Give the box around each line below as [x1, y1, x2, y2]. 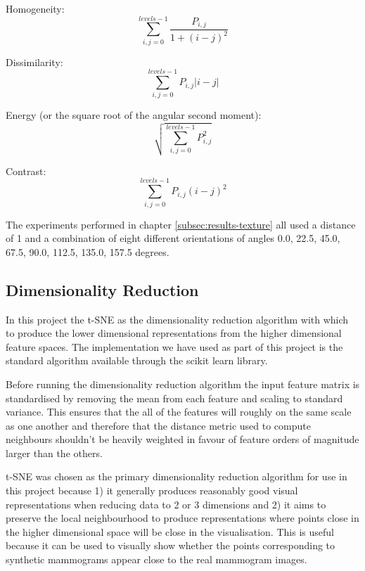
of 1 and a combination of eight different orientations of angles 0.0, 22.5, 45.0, [6, 231, 340, 245]
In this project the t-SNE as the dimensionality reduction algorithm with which [6, 312, 349, 326]
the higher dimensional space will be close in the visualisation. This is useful [6, 524, 334, 539]
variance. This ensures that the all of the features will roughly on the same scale [6, 404, 352, 419]
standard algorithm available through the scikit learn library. [6, 353, 268, 368]
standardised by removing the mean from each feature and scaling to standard [6, 390, 343, 405]
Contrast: [6, 163, 46, 178]
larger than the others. [6, 445, 103, 460]
